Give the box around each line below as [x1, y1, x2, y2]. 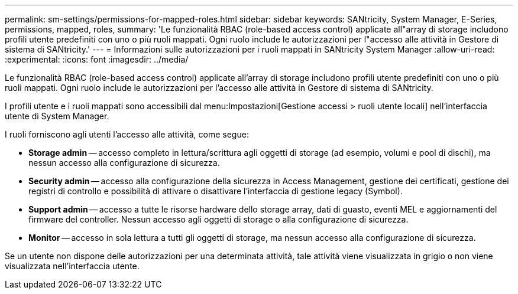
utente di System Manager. [5, 111, 109, 121]
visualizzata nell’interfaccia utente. [5, 261, 140, 271]
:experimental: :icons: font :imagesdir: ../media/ [5, 54, 189, 64]
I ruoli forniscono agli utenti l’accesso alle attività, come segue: [5, 129, 249, 139]
